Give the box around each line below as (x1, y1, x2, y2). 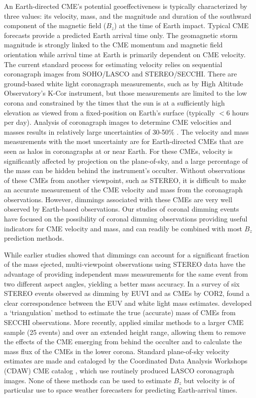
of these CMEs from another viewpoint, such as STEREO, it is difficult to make (4, 175, 246, 185)
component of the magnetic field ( (4, 20, 107, 31)
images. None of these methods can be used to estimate (4, 375, 172, 385)
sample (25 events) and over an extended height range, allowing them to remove (4, 326, 246, 337)
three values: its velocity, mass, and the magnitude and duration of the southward (4, 10, 252, 21)
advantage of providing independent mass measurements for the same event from (4, 269, 248, 279)
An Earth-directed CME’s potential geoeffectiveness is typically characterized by (4, 1, 248, 11)
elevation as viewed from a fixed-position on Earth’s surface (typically (4, 107, 215, 117)
